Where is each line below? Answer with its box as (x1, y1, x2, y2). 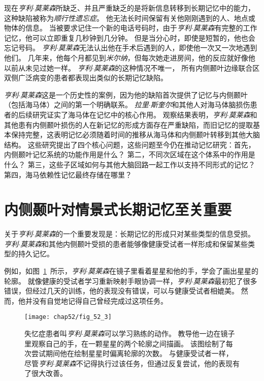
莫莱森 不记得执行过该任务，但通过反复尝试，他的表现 (54, 358, 233, 368)
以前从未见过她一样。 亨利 (4, 62, 92, 73)
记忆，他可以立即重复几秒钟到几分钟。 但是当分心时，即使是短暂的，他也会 (4, 32, 255, 43)
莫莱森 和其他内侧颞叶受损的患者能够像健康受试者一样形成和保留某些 (20, 238, 248, 249)
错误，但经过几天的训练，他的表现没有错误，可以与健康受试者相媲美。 (4, 285, 239, 296)
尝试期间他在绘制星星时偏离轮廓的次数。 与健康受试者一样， (31, 348, 233, 359)
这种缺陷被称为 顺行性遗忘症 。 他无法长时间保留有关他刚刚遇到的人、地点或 (4, 12, 255, 23)
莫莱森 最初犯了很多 (193, 275, 257, 286)
